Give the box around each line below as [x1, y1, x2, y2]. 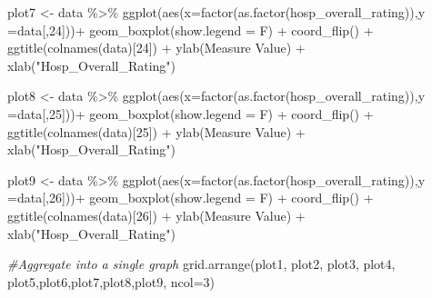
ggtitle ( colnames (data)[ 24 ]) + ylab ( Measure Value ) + [7, 38, 306, 57]
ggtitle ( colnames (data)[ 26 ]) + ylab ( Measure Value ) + [7, 205, 306, 224]
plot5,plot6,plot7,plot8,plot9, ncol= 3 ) [7, 272, 215, 291]
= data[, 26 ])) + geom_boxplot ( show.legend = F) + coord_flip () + [7, 188, 374, 207]
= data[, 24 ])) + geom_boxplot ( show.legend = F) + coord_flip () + [7, 20, 374, 39]
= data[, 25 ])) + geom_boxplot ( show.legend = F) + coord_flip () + [7, 104, 374, 123]
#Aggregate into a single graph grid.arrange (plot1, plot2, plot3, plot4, [7, 254, 396, 273]
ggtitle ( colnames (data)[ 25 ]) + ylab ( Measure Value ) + [7, 122, 306, 141]
